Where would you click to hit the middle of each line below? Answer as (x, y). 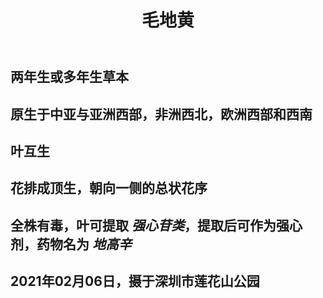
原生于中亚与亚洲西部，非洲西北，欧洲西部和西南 (161, 114)
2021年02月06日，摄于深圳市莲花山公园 (135, 281)
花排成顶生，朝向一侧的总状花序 (109, 188)
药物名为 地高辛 (84, 244)
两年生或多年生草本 (69, 77)
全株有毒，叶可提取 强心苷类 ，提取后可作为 (143, 225)
